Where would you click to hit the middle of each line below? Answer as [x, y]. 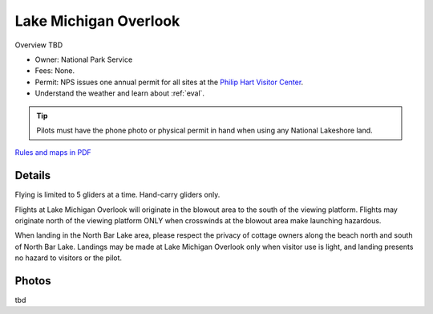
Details [33, 175]
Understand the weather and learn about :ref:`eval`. [119, 93]
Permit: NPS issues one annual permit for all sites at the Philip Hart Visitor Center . [169, 82]
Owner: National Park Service [84, 59]
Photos [33, 281]
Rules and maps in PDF [53, 153]
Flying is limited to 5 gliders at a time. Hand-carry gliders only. [117, 195]
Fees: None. [55, 71]
